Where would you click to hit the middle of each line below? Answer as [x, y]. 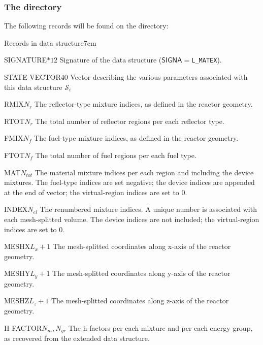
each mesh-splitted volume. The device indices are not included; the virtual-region [132, 219]
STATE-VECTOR [32, 77]
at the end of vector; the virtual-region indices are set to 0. [96, 192]
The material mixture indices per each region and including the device [144, 172]
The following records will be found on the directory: [86, 26]
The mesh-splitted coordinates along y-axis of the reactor [141, 273]
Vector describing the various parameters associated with [159, 77]
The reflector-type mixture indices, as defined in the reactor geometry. [143, 104]
